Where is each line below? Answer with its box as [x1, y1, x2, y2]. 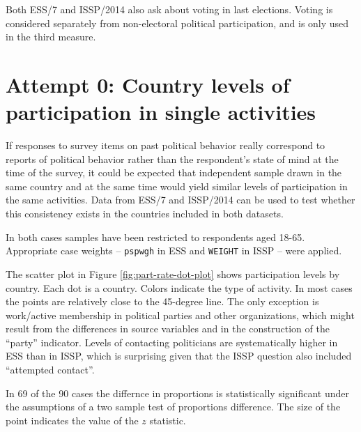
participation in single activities [6, 98, 316, 126]
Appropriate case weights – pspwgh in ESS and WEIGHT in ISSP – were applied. [6, 243, 342, 258]
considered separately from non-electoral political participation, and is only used [6, 15, 349, 30]
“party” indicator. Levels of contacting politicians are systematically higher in [6, 334, 338, 349]
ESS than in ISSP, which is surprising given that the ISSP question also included [6, 348, 352, 363]
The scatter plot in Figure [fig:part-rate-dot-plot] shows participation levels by [6, 266, 340, 281]
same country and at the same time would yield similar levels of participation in [6, 178, 348, 193]
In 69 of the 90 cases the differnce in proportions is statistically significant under [6, 385, 350, 400]
